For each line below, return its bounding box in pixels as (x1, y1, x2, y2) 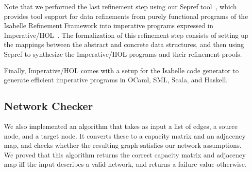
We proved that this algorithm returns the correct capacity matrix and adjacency (4, 149, 246, 159)
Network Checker (4, 98, 93, 113)
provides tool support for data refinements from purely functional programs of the (4, 11, 248, 21)
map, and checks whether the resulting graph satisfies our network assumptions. (4, 140, 242, 150)
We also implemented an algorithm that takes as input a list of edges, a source (4, 121, 238, 131)
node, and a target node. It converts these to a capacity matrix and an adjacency (4, 130, 246, 141)
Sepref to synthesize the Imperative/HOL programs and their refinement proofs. (4, 48, 242, 59)
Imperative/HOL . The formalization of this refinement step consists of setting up (4, 30, 249, 40)
